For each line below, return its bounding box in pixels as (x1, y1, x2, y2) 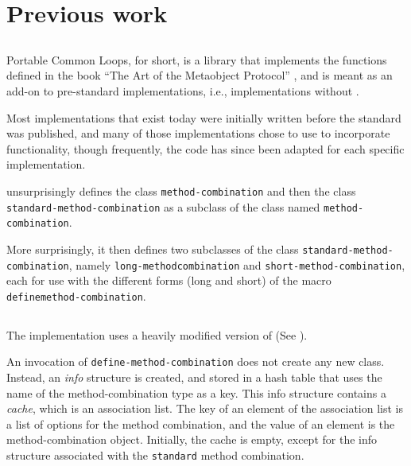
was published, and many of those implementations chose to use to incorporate (6, 125, 390, 142)
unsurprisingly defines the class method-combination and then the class (6, 182, 356, 199)
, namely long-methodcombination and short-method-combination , (68, 256, 405, 273)
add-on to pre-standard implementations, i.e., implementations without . (6, 82, 359, 99)
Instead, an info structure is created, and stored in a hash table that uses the (6, 369, 382, 386)
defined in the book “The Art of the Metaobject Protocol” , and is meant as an (6, 67, 393, 83)
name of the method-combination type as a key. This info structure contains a (6, 384, 386, 401)
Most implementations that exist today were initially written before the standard (6, 109, 401, 126)
